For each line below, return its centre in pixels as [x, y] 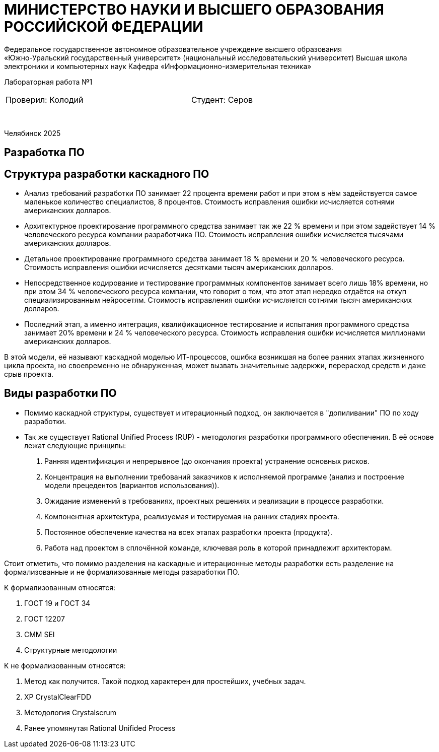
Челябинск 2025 [32, 133]
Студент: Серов [222, 99]
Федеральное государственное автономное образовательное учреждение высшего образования [173, 49]
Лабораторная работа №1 [48, 82]
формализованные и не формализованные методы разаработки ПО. [122, 572]
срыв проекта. [29, 374]
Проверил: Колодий [45, 99]
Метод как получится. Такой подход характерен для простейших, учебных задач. [165, 681]
